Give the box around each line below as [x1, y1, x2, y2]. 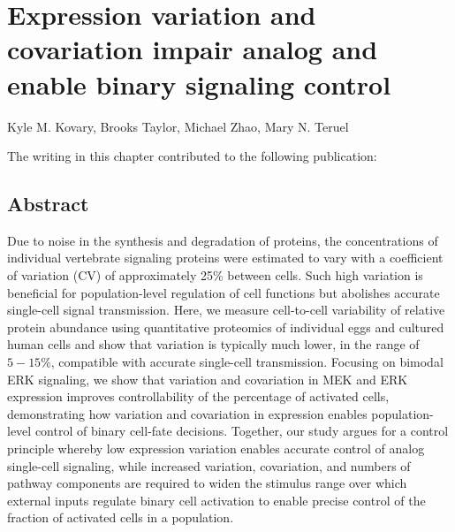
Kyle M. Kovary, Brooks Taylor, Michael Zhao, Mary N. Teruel [7, 117, 349, 135]
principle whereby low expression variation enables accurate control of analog [7, 439, 425, 458]
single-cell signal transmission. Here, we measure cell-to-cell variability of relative [7, 300, 445, 319]
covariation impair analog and [7, 31, 378, 67]
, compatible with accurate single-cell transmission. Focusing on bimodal [50, 353, 444, 371]
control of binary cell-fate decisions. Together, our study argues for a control [34, 422, 449, 440]
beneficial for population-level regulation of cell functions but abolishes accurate [7, 283, 440, 301]
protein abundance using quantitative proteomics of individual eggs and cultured [7, 317, 444, 336]
